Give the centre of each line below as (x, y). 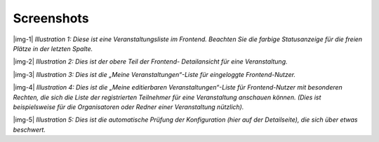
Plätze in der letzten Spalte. (53, 48)
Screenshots (51, 18)
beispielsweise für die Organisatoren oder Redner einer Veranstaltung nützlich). (128, 107)
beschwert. (29, 129)
